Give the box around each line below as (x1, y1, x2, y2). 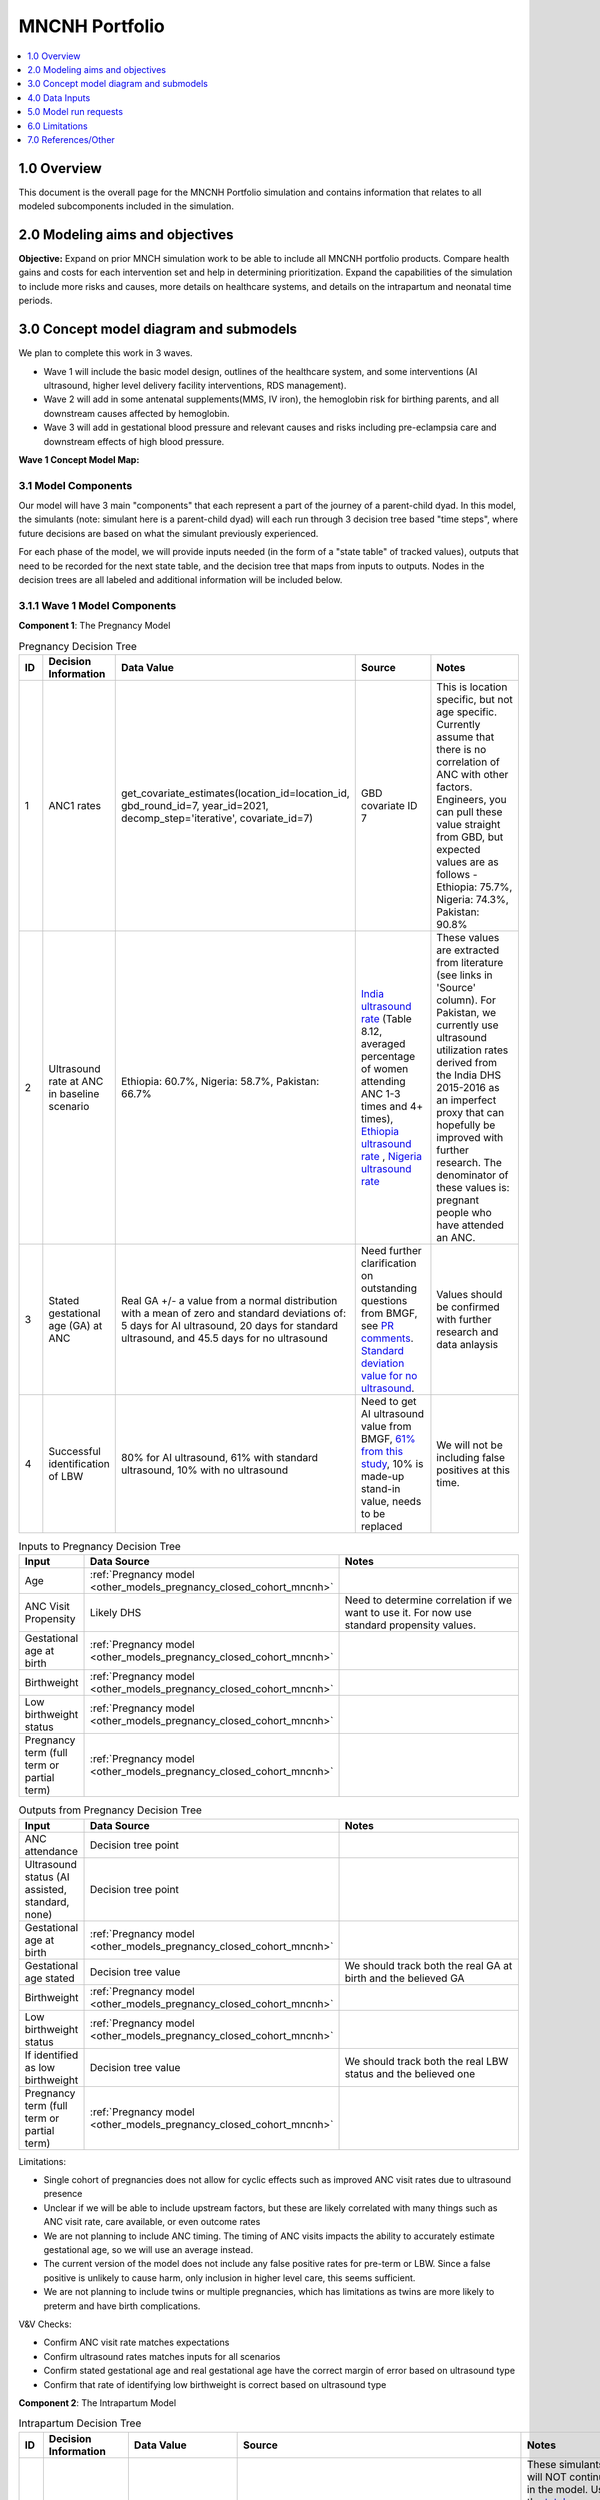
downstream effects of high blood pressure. (43, 435, 225, 447)
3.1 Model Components (18, 478, 133, 492)
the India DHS (436, 1068, 502, 1082)
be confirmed (436, 1300, 500, 1314)
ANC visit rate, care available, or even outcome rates (43, 2216, 261, 2228)
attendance (24, 1844, 79, 1858)
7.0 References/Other (27, 133, 115, 145)
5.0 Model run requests (27, 106, 124, 118)
